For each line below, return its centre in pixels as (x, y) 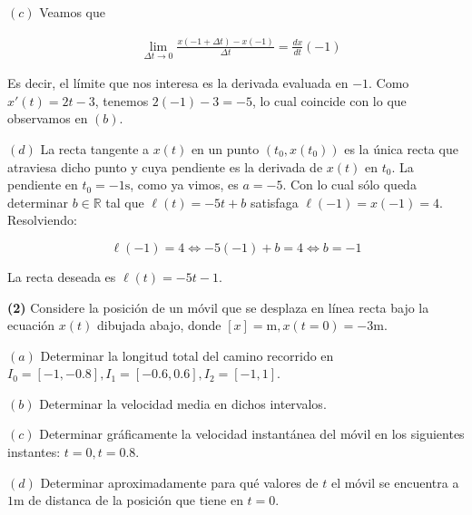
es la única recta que (401, 148)
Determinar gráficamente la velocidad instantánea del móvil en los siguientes (252, 434)
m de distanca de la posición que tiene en (128, 500)
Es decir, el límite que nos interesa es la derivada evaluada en (178, 83)
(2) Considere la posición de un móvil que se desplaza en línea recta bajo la (218, 307)
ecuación (31, 325)
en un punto (225, 148)
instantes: (34, 452)
